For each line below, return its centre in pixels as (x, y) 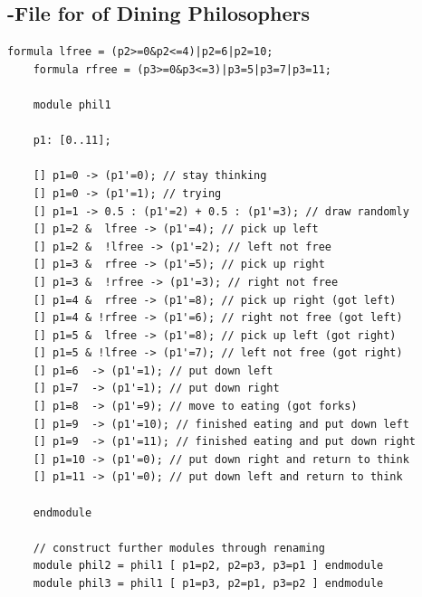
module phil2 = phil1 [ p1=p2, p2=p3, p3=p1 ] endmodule (208, 566)
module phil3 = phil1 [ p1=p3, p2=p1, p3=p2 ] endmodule (208, 584)
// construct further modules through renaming (179, 548)
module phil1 (72, 104)
